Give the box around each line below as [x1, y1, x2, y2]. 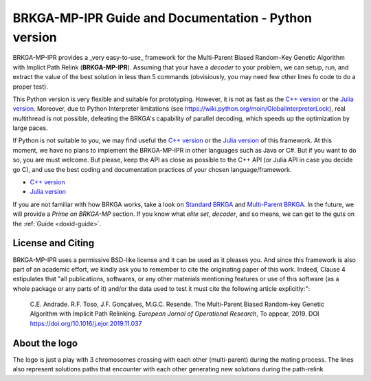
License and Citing [12, 237, 95, 249]
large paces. [12, 124, 48, 132]
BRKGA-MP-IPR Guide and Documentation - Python [12, 10, 313, 25]
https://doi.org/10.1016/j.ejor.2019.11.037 [30, 319, 142, 327]
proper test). [12, 83, 48, 91]
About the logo [12, 337, 78, 349]
